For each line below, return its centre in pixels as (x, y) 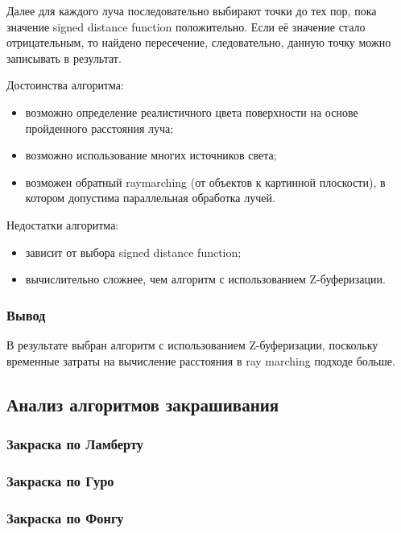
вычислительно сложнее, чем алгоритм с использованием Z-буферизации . (205, 279)
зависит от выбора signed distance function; (133, 252)
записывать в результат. (64, 58)
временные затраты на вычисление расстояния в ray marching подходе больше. (201, 360)
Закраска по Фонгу (65, 517)
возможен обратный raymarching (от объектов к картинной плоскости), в (205, 182)
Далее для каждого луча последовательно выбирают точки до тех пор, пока (192, 10)
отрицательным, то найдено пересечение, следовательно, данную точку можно (199, 42)
